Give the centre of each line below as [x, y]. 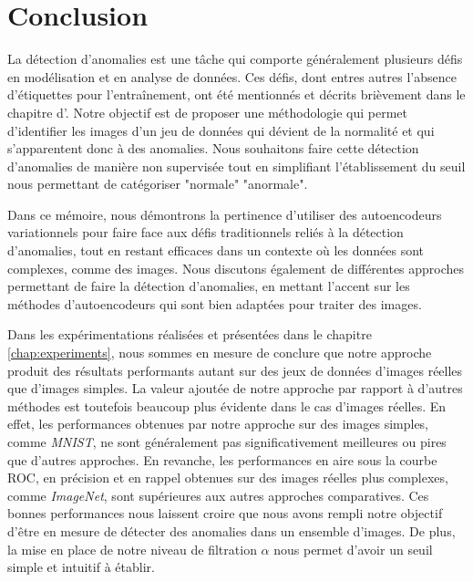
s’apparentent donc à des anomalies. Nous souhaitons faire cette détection [213, 148]
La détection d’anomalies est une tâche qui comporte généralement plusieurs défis [235, 59]
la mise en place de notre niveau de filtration [132, 549]
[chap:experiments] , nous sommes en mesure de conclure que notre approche [220, 353]
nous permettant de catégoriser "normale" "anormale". [158, 184]
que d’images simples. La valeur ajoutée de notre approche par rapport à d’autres [235, 388]
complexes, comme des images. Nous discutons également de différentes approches [236, 268]
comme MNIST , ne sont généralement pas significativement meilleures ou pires [227, 442]
